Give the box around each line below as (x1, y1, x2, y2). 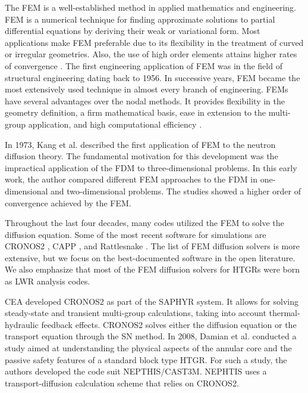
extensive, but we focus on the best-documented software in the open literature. (5, 251, 296, 264)
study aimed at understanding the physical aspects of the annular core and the (5, 342, 292, 354)
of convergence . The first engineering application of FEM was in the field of (5, 59, 282, 72)
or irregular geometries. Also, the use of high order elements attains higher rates (5, 48, 297, 60)
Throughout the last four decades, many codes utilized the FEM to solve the (5, 216, 284, 229)
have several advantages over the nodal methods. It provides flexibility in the (5, 94, 285, 107)
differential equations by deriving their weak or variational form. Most (5, 24, 260, 37)
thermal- (269, 307, 300, 319)
